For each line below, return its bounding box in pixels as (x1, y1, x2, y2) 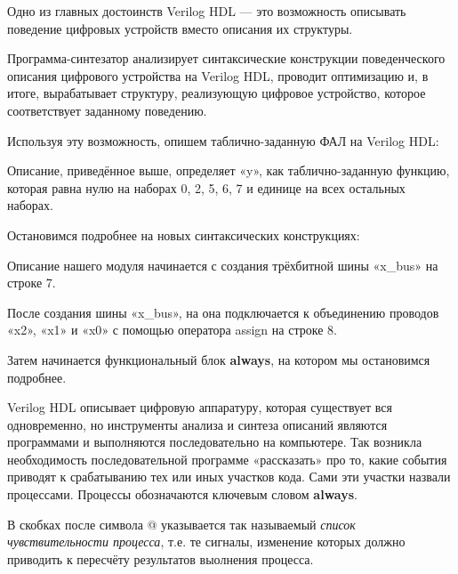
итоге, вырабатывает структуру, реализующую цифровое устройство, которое (7, 84, 426, 102)
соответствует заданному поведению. (7, 101, 207, 119)
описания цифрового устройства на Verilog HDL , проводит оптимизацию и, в (7, 66, 429, 85)
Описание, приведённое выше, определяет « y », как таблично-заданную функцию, (7, 161, 450, 180)
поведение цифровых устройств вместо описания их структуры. (7, 19, 353, 37)
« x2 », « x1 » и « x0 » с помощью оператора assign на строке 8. (7, 320, 337, 339)
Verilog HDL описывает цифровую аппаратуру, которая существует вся (7, 398, 393, 416)
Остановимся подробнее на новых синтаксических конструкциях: (7, 225, 360, 244)
